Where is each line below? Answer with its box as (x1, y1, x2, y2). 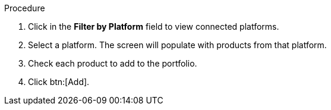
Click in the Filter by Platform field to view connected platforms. (28, 21, 279, 32)
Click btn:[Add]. (28, 77, 90, 87)
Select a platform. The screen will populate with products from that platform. (28, 40, 327, 50)
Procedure (4, 3, 45, 13)
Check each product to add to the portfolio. (28, 58, 197, 68)
